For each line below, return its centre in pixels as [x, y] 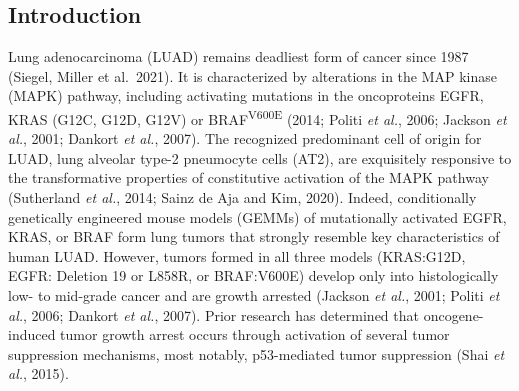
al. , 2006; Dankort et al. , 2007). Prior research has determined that [213, 314]
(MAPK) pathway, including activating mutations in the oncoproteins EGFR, [246, 95]
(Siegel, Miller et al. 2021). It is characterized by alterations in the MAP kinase [253, 75]
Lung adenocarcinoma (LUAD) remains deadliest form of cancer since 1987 [238, 56]
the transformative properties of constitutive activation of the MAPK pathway [248, 177]
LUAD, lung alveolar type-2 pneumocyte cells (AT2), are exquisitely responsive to [260, 157]
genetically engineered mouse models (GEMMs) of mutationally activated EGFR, [257, 216]
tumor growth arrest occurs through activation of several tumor [255, 334]
